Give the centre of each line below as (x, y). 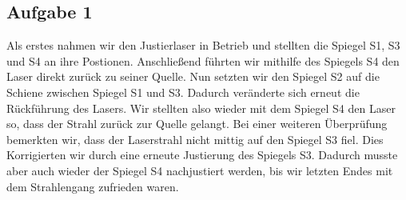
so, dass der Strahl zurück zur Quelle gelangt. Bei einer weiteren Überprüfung (197, 124)
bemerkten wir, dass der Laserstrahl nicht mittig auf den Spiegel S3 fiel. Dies (195, 139)
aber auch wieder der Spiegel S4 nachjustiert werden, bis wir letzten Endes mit (200, 170)
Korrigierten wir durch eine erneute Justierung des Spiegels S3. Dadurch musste (202, 155)
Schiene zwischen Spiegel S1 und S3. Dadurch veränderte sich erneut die (183, 92)
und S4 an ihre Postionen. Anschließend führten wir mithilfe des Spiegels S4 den (203, 60)
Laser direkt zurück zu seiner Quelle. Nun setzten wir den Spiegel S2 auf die (193, 76)
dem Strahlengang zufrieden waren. (93, 186)
